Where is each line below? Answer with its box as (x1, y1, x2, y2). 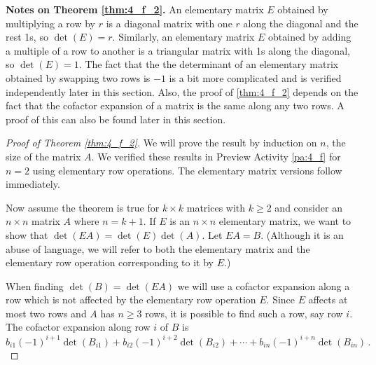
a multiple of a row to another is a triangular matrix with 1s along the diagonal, (6, 43, 350, 57)
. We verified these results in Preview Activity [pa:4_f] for (91, 149, 341, 163)
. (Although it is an (260, 227, 344, 242)
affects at (308, 292, 348, 307)
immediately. (6, 177, 60, 191)
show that (6, 227, 48, 242)
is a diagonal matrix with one (106, 15, 232, 30)
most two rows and (6, 305, 87, 320)
